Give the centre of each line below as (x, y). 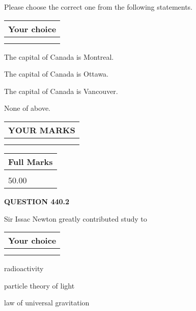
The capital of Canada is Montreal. (59, 56)
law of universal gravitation (47, 303)
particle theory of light (39, 285)
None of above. (27, 108)
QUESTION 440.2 (37, 201)
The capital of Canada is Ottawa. (57, 74)
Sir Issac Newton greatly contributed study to (76, 218)
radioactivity (24, 268)
